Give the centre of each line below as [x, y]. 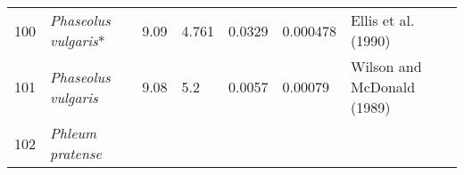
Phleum [74, 133]
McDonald [383, 87]
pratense [76, 153]
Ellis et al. [382, 20]
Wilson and [386, 66]
